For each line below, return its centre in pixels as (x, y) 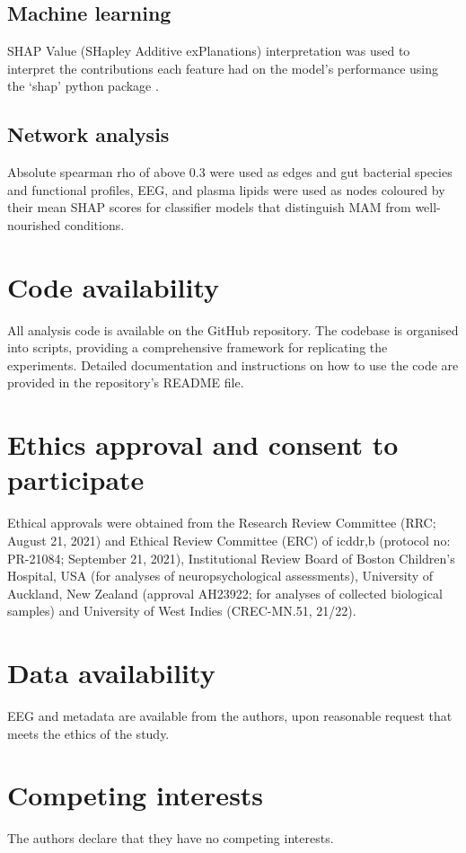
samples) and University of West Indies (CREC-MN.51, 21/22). (182, 611)
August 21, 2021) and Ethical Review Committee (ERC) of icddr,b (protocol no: (229, 540)
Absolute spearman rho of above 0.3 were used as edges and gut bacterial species (230, 172)
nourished (34, 224)
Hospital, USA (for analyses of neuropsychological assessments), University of (220, 576)
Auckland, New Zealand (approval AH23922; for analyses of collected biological (225, 593)
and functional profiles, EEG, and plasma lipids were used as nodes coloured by (226, 189)
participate (76, 480)
